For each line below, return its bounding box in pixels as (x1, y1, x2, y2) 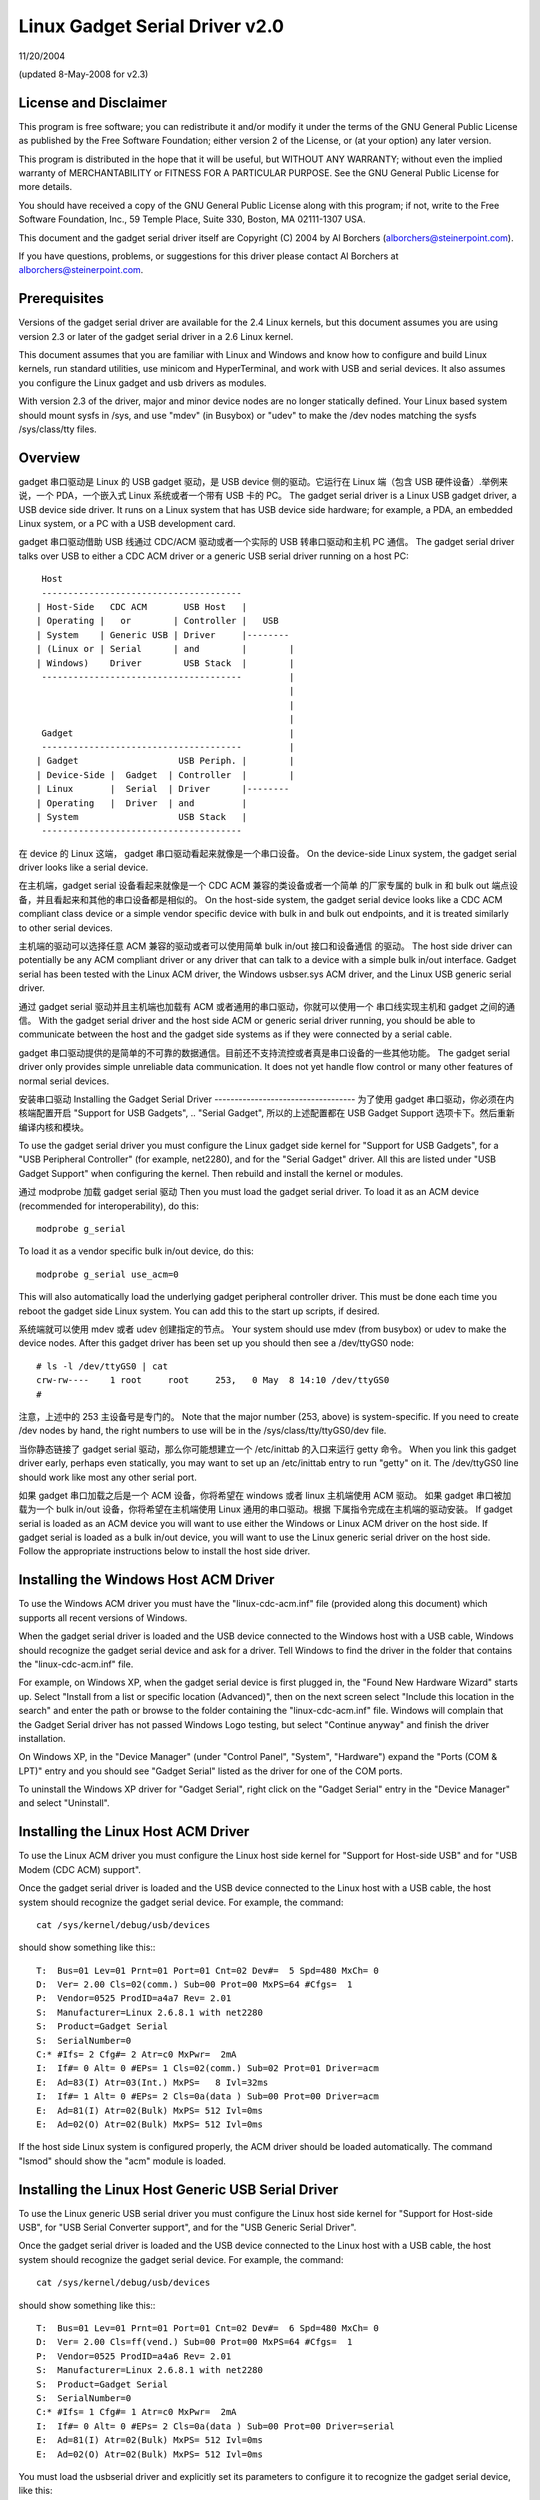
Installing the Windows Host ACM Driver (18, 1571, 275, 1589)
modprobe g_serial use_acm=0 (36, 1268, 179, 1280)
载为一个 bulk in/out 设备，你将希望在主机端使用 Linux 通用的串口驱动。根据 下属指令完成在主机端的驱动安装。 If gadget (18, 1503, 514, 1515)
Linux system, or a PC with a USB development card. (18, 518, 236, 530)
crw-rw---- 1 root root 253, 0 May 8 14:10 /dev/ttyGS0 (36, 1375, 390, 1386)
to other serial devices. (18, 921, 114, 934)
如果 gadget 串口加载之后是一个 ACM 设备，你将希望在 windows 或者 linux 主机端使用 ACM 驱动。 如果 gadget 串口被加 (18, 1489, 512, 1501)
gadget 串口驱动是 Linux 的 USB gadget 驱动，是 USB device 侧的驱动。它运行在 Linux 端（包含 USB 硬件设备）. (18, 475, 482, 487)
